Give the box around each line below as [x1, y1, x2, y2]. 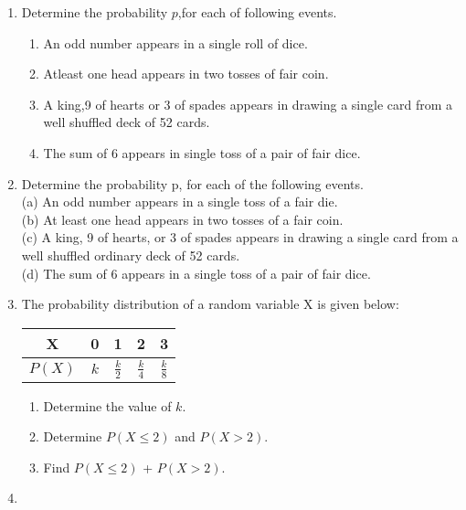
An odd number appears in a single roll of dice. [43, 33, 308, 52]
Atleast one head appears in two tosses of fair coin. [43, 64, 329, 83]
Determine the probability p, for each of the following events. [21, 174, 364, 193]
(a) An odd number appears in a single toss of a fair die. [21, 192, 338, 211]
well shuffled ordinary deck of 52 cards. [21, 245, 240, 264]
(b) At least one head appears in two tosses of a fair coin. [21, 209, 344, 228]
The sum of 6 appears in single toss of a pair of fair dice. [43, 143, 361, 162]
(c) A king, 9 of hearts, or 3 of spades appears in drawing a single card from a [21, 228, 459, 247]
